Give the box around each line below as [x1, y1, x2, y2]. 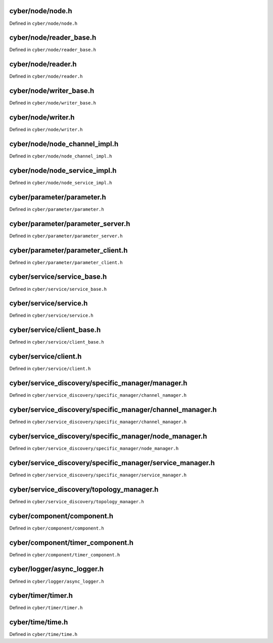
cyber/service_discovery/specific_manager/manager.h [9, 379, 188, 388]
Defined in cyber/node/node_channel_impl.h [9, 153, 112, 159]
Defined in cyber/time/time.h [9, 631, 78, 637]
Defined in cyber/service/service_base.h [9, 286, 107, 292]
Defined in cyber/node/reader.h [9, 73, 83, 80]
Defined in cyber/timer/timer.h [9, 604, 83, 611]
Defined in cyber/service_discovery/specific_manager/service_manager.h [9, 472, 187, 478]
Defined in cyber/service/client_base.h [9, 339, 104, 345]
